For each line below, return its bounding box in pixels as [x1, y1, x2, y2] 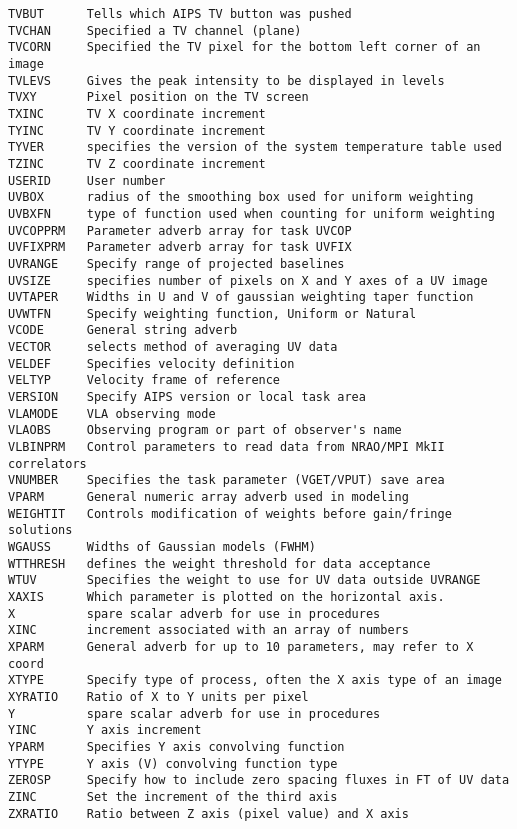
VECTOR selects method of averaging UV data [8, 340, 338, 355]
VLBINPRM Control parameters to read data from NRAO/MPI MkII [8, 440, 445, 455]
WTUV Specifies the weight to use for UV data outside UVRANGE [8, 573, 481, 588]
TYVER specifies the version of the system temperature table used [8, 140, 502, 155]
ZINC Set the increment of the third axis [8, 789, 338, 804]
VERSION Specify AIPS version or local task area [8, 390, 366, 405]
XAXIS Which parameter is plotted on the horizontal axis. [8, 589, 445, 604]
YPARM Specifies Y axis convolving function [8, 739, 345, 754]
